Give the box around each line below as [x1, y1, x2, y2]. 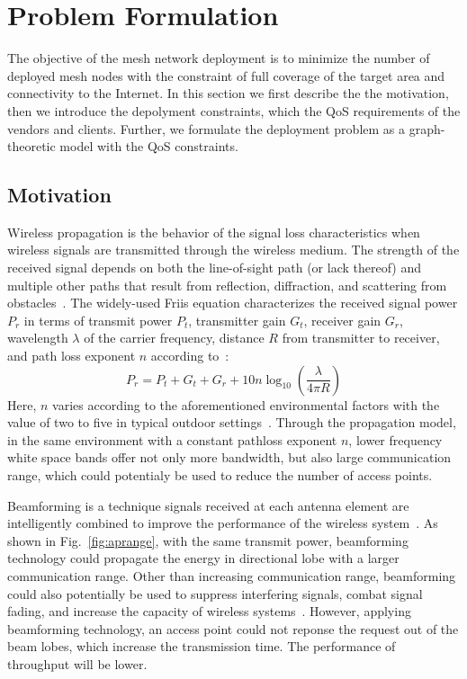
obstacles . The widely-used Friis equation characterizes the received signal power [7, 293, 458, 312]
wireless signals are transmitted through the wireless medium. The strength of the [7, 240, 460, 259]
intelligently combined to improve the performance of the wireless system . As [7, 514, 438, 532]
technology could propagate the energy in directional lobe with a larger [7, 549, 400, 567]
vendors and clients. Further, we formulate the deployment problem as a [7, 119, 406, 138]
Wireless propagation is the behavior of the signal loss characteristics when [7, 222, 420, 241]
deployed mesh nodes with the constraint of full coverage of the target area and [7, 66, 445, 85]
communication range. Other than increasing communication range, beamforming [7, 566, 456, 585]
